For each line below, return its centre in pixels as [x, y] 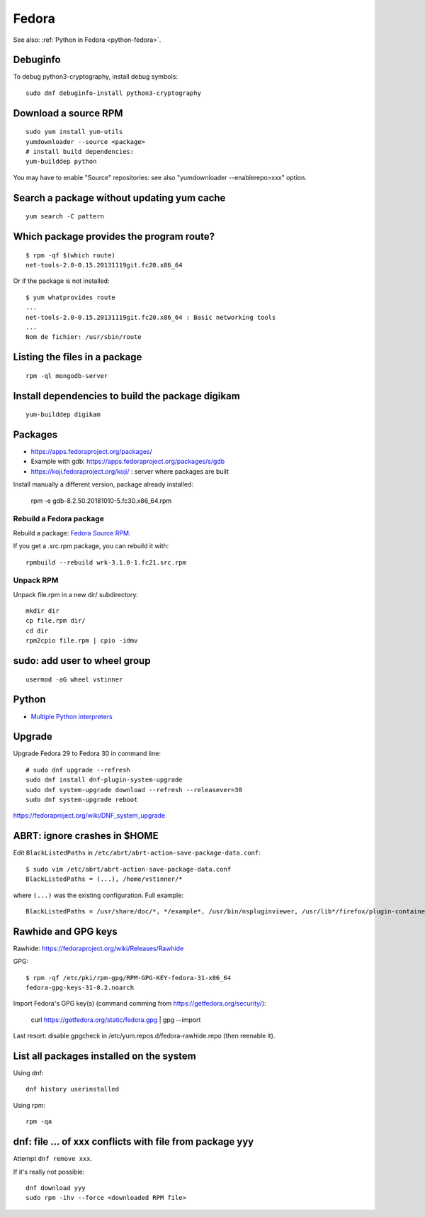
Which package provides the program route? [114, 237]
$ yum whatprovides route [71, 297]
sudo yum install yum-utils [74, 132]
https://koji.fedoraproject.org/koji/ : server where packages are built [130, 471]
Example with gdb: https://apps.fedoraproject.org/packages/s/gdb [128, 462]
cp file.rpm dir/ [56, 621]
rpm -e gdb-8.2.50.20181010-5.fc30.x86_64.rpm [101, 501]
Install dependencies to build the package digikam [126, 396]
